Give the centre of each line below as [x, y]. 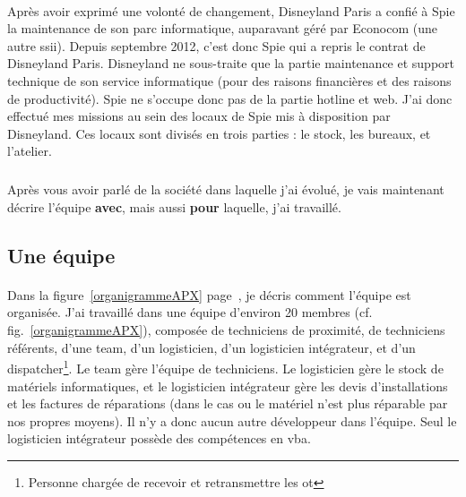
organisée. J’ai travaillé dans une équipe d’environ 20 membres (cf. [190, 312]
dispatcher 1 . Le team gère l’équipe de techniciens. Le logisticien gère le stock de [225, 367]
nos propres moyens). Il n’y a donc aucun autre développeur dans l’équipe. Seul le [232, 420]
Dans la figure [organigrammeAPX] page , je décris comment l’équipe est [209, 294]
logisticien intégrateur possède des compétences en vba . [159, 438]
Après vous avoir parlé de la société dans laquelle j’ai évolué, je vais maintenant [226, 189]
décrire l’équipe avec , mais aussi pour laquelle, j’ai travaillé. [174, 206]
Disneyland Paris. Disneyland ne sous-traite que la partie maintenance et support [231, 63]
